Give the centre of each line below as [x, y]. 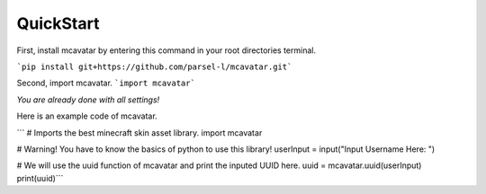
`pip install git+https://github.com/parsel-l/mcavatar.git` [154, 66]
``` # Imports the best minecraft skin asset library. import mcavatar [139, 132]
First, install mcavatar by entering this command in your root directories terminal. [166, 50]
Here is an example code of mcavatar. [87, 116]
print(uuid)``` [40, 178]
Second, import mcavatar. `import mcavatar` [106, 83]
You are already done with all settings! [88, 100]
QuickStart [58, 23]
